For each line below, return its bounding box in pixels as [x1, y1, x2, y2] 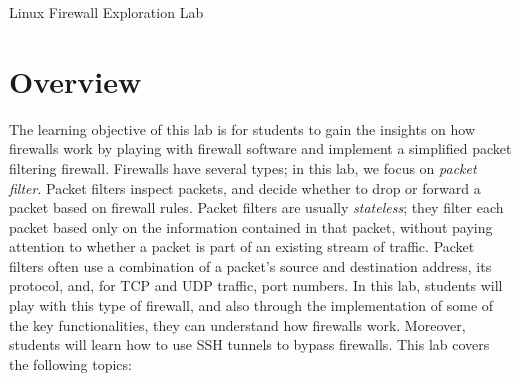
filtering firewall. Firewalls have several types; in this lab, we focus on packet [9, 157, 477, 178]
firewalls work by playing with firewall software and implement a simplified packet [9, 138, 512, 159]
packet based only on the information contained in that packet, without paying [9, 216, 493, 237]
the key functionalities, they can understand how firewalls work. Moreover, [9, 314, 466, 335]
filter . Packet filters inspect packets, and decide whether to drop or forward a [9, 177, 481, 198]
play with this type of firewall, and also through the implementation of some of [9, 295, 494, 316]
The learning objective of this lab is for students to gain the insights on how [9, 118, 476, 139]
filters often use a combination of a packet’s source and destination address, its [9, 255, 492, 276]
